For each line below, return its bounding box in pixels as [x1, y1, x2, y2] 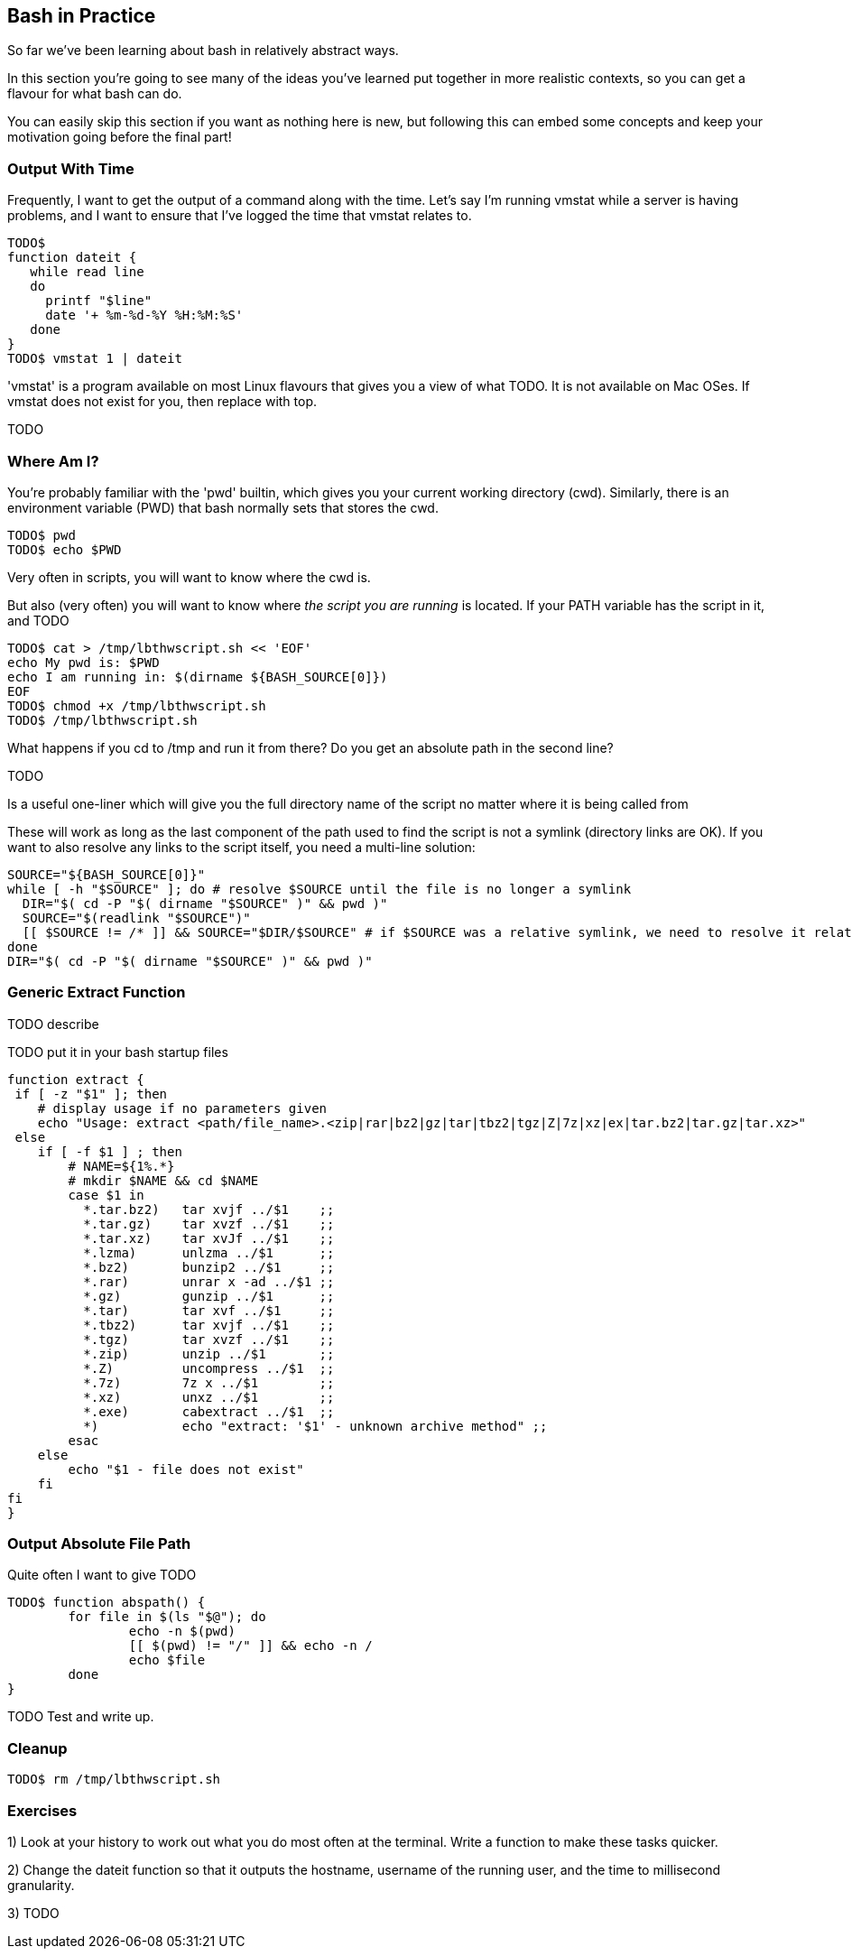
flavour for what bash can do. [7, 86, 182, 102]
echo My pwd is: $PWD [7, 654, 160, 670]
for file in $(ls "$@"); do [68, 1609, 266, 1625]
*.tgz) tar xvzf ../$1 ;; [83, 1331, 335, 1347]
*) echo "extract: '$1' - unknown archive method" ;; [83, 1418, 548, 1433]
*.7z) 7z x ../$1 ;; [83, 1375, 335, 1390]
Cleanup [7, 1738, 68, 1757]
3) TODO [7, 1905, 60, 1921]
